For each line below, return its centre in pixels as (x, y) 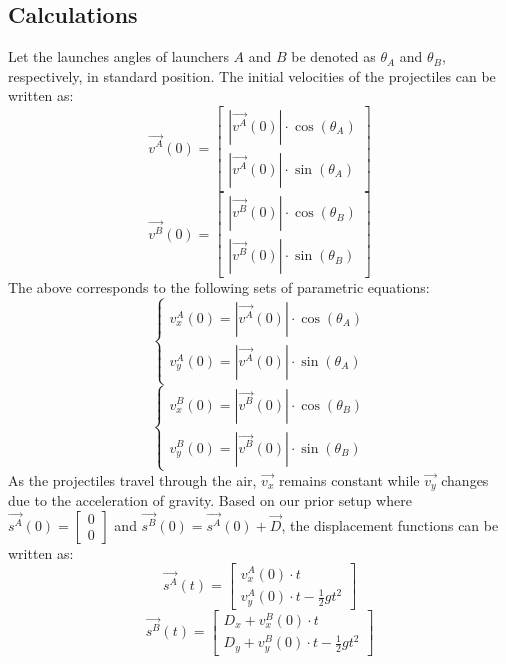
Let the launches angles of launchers (118, 56)
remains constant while (349, 479)
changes (465, 479)
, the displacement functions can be (390, 524)
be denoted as (333, 56)
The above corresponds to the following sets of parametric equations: (219, 287)
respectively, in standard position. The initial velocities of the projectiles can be (252, 75)
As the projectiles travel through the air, (132, 479)
